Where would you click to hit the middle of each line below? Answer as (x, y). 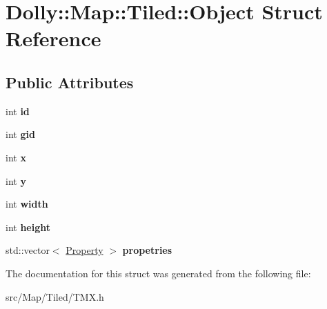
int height (28, 227)
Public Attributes (70, 82)
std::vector (28, 250)
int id (18, 111)
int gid (20, 134)
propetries (147, 250)
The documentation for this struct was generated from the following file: (158, 273)
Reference (53, 38)
